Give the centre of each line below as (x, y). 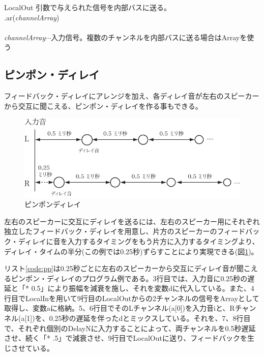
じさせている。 (29, 348)
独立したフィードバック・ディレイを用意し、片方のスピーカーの (111, 231)
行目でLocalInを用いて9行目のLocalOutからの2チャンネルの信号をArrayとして (132, 298)
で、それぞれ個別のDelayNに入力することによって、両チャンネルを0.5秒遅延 (130, 328)
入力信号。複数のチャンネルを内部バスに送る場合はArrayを (149, 37)
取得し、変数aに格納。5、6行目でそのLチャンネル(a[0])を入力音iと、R (120, 308)
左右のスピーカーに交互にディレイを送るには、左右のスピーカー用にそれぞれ (132, 221)
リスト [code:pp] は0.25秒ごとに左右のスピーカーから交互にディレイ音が (120, 268)
